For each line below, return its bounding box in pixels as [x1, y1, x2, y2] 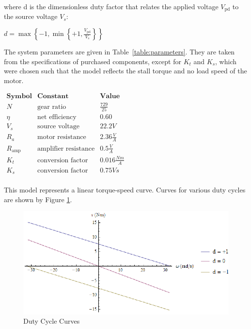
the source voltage [4, 11, 58, 21]
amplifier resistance [37, 145, 95, 152]
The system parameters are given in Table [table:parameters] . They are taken [4, 47, 235, 57]
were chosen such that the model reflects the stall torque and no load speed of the [4, 66, 247, 76]
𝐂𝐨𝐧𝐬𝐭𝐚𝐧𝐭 [37, 93, 69, 100]
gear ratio [37, 103, 66, 110]
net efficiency [37, 114, 77, 121]
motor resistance [37, 134, 86, 141]
